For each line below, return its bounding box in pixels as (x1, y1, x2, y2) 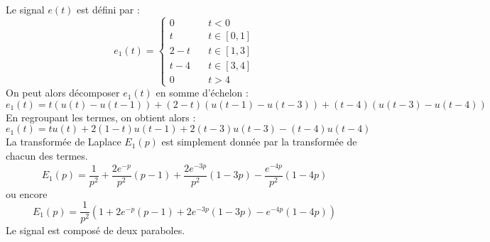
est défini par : (77, 2, 140, 16)
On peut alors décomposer (6, 85, 120, 100)
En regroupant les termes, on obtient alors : (6, 109, 196, 124)
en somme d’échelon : (156, 85, 249, 100)
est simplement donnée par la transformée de (161, 134, 357, 149)
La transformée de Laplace (6, 134, 121, 149)
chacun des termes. (6, 148, 88, 163)
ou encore (6, 186, 48, 201)
